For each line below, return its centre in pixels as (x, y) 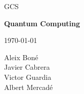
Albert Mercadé (29, 87)
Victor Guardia (28, 77)
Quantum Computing (42, 23)
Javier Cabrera (27, 67)
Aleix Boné (21, 57)
